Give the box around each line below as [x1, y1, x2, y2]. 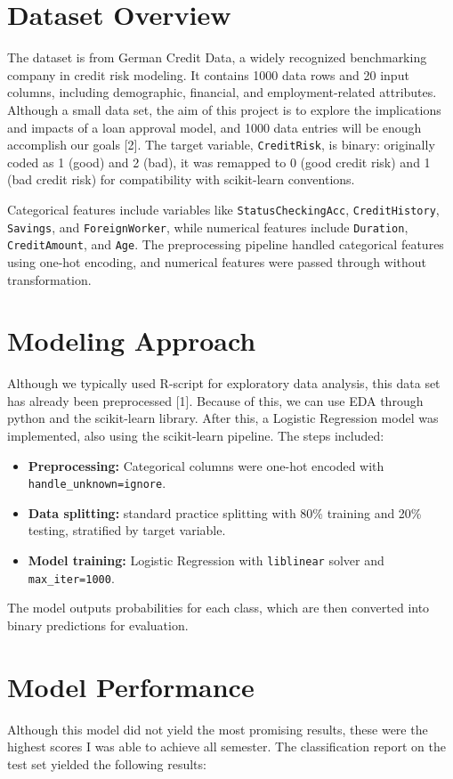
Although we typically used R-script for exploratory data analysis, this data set [7, 374, 441, 393]
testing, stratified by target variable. [28, 521, 226, 540]
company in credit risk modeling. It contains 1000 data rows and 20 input [7, 65, 409, 84]
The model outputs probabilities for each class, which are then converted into [7, 598, 430, 617]
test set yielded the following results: [7, 754, 206, 773]
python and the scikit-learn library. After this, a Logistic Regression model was [7, 409, 439, 427]
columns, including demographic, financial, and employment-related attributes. [7, 83, 437, 101]
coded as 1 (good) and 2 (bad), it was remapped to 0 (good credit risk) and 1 [7, 152, 431, 171]
